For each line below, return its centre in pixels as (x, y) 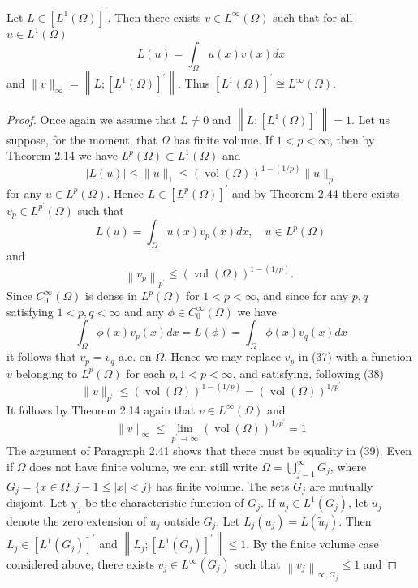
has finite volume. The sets (223, 485)
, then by (352, 139)
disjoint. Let (37, 502)
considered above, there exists (80, 564)
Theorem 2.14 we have (62, 155)
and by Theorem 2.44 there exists (316, 193)
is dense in (112, 296)
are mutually (341, 485)
